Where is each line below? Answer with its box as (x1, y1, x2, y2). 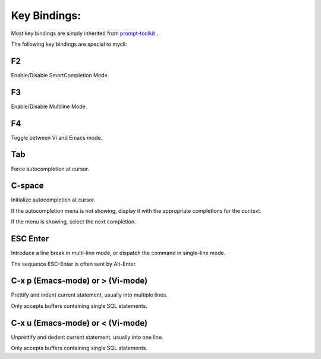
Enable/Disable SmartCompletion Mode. (11, 71, 109, 78)
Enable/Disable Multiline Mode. (11, 103, 87, 110)
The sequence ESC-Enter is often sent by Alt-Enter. (11, 260, 137, 267)
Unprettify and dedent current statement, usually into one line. (11, 333, 163, 341)
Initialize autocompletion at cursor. (11, 196, 96, 203)
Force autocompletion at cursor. (11, 165, 89, 172)
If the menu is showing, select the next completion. (11, 218, 136, 225)
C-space (11, 181, 44, 191)
